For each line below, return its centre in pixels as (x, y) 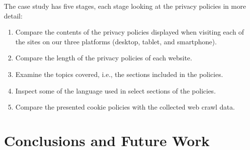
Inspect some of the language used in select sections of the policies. (115, 90)
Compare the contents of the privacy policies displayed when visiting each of (130, 32)
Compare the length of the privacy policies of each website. (104, 58)
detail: (13, 15)
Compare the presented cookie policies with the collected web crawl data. (125, 107)
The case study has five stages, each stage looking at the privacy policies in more (125, 6)
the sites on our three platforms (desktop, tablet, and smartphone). (116, 41)
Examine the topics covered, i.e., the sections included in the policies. (119, 74)
